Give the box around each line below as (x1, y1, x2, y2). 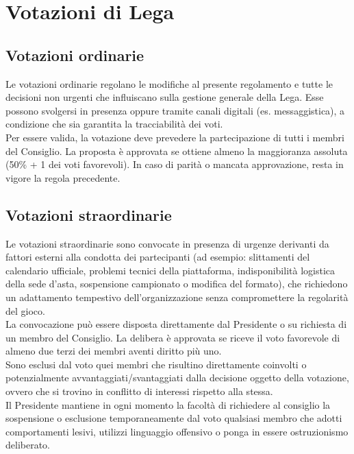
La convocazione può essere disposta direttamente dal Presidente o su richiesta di (5, 317, 347, 331)
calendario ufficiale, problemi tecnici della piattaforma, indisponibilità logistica (5, 263, 335, 277)
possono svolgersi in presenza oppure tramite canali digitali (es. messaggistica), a (5, 103, 345, 117)
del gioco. (5, 303, 45, 318)
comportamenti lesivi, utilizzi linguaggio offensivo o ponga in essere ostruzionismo (5, 424, 349, 438)
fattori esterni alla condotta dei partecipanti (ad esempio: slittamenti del (5, 250, 310, 264)
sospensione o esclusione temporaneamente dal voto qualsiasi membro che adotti (5, 411, 342, 425)
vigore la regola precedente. (5, 170, 121, 184)
